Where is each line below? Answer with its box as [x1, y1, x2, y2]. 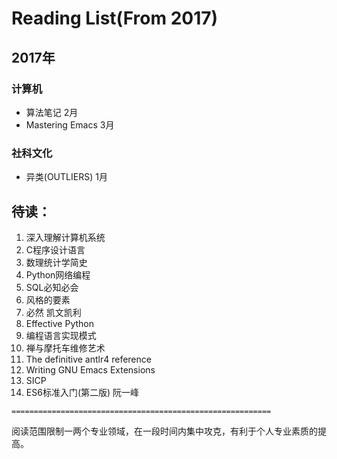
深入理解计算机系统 [25, 231, 106, 243]
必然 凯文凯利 [25, 306, 82, 318]
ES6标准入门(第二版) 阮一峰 [25, 386, 140, 398]
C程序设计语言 [25, 243, 86, 256]
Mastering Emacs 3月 [25, 118, 115, 131]
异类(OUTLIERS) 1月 [25, 171, 108, 183]
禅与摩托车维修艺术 [25, 342, 106, 354]
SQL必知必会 [25, 281, 79, 293]
